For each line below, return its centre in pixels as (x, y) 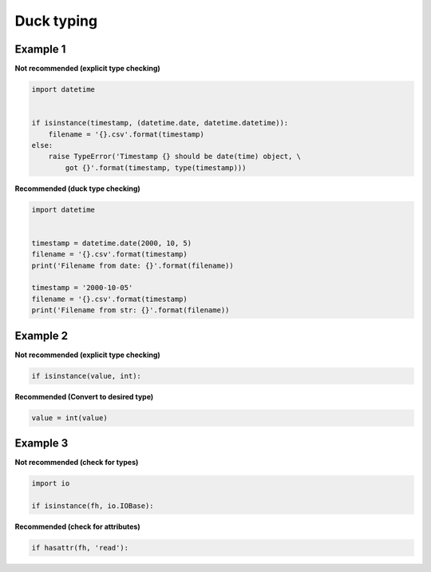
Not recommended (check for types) (77, 463)
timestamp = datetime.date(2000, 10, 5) (111, 243)
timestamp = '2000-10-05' (82, 288)
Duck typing (56, 21)
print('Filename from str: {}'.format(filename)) (130, 310)
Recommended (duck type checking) (78, 189)
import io (51, 484)
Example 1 (40, 49)
